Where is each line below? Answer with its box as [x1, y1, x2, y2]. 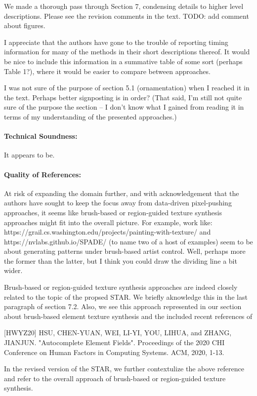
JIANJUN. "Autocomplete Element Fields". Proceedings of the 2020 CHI [4, 337, 225, 348]
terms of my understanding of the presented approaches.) [4, 111, 177, 121]
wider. [4, 265, 23, 276]
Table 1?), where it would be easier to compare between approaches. [4, 66, 211, 76]
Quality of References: [4, 169, 81, 179]
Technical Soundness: [4, 131, 78, 141]
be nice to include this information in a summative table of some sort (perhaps [4, 56, 243, 66]
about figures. [4, 20, 45, 31]
